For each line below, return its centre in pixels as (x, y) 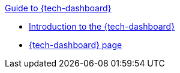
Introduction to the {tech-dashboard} (102, 26)
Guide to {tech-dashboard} (58, 8)
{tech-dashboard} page (76, 45)
